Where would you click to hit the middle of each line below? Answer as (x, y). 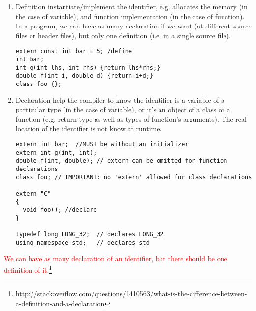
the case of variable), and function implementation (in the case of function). (130, 16)
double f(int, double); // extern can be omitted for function (121, 161)
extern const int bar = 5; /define (74, 51)
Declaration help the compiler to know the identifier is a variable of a (120, 99)
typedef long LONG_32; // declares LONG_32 (90, 235)
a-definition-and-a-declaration (60, 303)
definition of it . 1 (28, 269)
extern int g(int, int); (56, 153)
